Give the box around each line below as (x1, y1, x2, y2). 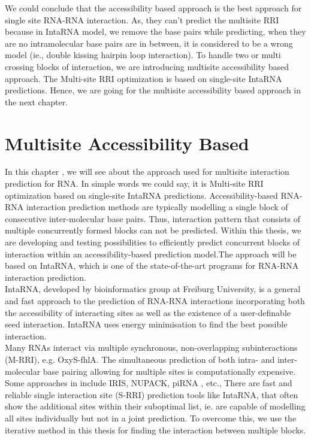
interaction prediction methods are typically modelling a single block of (26, 201, 288, 213)
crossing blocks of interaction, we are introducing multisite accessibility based (5, 60, 289, 72)
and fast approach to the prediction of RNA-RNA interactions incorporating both (5, 295, 305, 307)
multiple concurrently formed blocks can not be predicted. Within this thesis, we (5, 224, 301, 236)
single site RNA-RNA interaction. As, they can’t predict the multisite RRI (5, 13, 279, 26)
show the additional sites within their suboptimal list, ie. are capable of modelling (5, 400, 306, 412)
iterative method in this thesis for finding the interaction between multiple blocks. (5, 423, 306, 436)
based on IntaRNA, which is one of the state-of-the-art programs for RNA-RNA (5, 259, 299, 272)
